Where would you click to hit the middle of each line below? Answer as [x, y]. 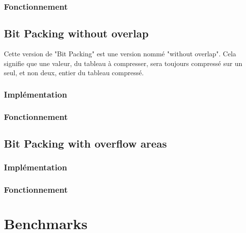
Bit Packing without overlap [76, 33]
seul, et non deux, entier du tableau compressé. [74, 73]
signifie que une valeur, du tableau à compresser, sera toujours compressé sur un [123, 63]
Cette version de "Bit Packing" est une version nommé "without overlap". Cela [120, 54]
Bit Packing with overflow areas [85, 143]
